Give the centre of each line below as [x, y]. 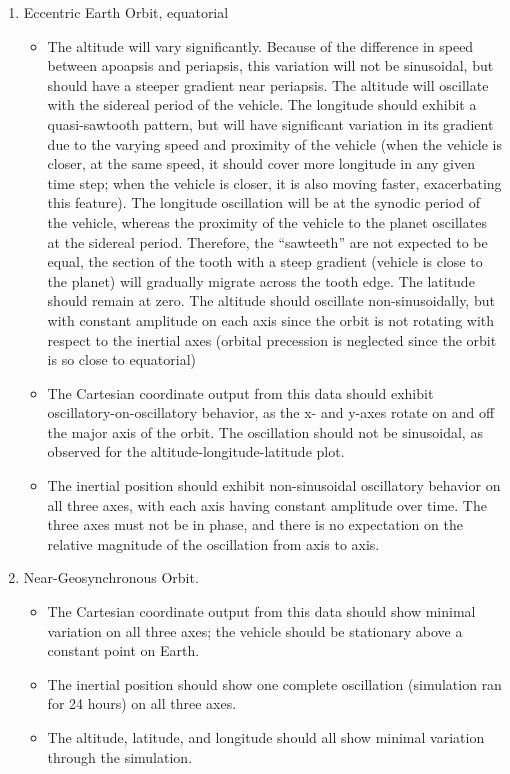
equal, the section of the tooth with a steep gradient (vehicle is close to [265, 261]
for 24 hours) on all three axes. [142, 703]
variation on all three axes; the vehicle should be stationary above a [255, 630]
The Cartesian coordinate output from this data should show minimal [261, 611]
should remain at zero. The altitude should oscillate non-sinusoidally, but [271, 300]
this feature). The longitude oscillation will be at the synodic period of [263, 202]
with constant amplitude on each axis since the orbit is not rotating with [271, 319]
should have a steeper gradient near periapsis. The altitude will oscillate [268, 84]
